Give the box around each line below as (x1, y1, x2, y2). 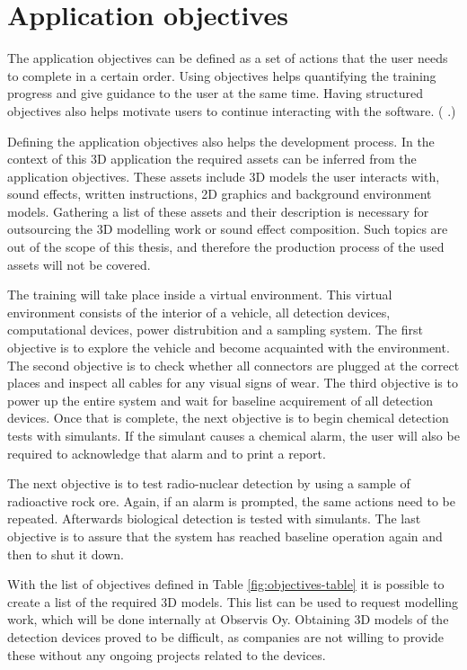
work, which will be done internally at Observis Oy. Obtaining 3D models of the (7, 610, 449, 629)
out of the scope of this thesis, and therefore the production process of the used (7, 237, 445, 256)
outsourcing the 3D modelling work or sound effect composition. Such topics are (7, 219, 448, 238)
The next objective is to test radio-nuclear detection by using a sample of (7, 474, 410, 493)
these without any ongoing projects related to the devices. (7, 645, 326, 664)
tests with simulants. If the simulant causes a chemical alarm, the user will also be (7, 426, 460, 444)
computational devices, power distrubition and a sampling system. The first (7, 320, 423, 339)
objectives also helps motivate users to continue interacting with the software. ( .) (7, 101, 456, 120)
